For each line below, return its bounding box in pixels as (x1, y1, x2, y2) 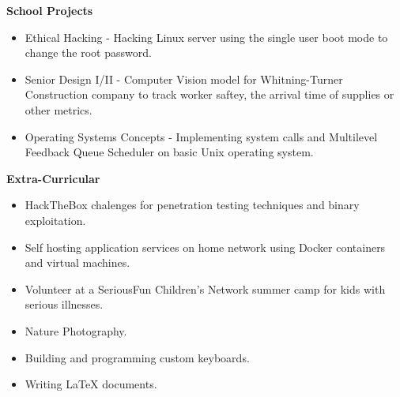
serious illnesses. (25, 296, 104, 313)
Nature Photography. (25, 322, 127, 339)
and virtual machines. (25, 254, 130, 271)
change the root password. (25, 44, 152, 61)
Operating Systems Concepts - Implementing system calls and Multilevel (25, 128, 378, 144)
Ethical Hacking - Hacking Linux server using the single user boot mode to (25, 28, 388, 45)
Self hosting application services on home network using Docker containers (25, 238, 386, 255)
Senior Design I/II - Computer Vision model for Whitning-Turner (25, 70, 343, 87)
